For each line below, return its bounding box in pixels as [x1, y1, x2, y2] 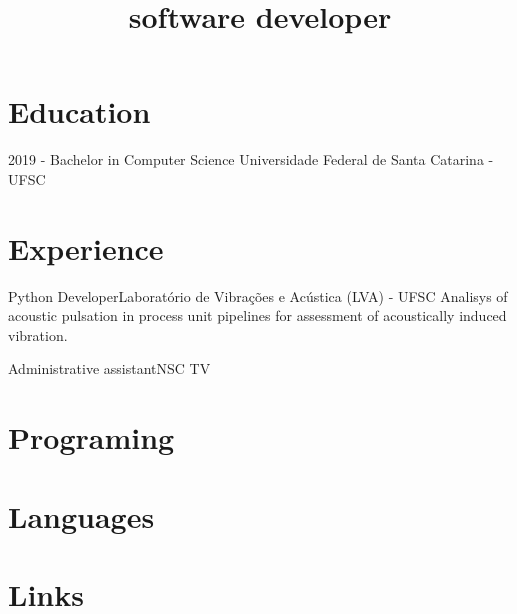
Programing [8, 417, 175, 458]
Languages [8, 495, 155, 536]
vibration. [8, 324, 68, 345]
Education [8, 91, 151, 132]
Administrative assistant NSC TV [8, 358, 211, 379]
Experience [8, 227, 164, 268]
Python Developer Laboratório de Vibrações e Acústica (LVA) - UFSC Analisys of [8, 285, 508, 306]
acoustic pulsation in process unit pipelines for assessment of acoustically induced [8, 305, 507, 326]
